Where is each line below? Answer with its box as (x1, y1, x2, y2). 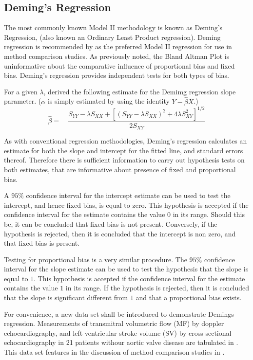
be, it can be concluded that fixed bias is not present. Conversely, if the (4, 218, 217, 229)
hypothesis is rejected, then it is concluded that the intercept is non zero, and (4, 228, 236, 238)
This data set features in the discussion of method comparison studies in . (4, 347, 225, 357)
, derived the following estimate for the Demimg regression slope (43, 86, 236, 96)
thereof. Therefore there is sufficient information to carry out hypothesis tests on (4, 155, 245, 165)
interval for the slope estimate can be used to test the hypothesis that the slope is (4, 264, 249, 274)
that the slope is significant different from (4, 292, 128, 303)
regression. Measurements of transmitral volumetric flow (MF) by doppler (4, 318, 224, 328)
